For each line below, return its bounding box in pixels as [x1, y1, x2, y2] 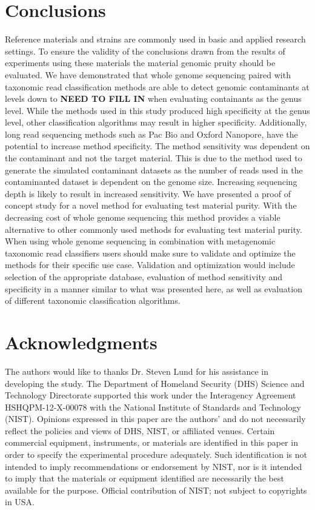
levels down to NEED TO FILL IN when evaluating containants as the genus [5, 92, 302, 105]
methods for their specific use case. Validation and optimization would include [5, 258, 295, 271]
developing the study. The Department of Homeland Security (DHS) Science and [5, 377, 305, 389]
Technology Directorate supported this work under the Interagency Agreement [5, 389, 296, 401]
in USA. [5, 495, 35, 508]
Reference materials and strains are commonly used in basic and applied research [5, 33, 306, 45]
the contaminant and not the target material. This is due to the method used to [5, 152, 302, 164]
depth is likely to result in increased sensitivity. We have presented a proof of [5, 187, 291, 200]
